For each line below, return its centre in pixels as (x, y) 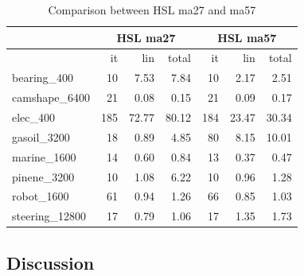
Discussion (51, 262)
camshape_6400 (51, 97)
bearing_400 (43, 78)
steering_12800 (49, 216)
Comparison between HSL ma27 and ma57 (152, 10)
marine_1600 (44, 156)
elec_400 (34, 117)
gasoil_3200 (41, 136)
